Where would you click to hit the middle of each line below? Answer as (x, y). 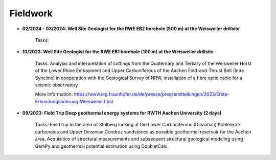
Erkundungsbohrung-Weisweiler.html (74, 101)
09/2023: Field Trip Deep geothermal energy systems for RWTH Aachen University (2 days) (122, 113)
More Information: (54, 94)
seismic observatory (56, 85)
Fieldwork (31, 13)
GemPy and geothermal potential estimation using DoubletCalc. (102, 146)
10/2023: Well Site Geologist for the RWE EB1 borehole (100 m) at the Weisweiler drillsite (118, 52)
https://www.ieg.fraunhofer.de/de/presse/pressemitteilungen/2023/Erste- (152, 94)
